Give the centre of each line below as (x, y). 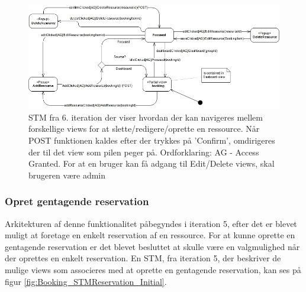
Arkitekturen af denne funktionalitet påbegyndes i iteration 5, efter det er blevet (151, 223)
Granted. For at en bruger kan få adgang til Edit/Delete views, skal (152, 163)
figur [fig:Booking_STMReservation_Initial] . (86, 281)
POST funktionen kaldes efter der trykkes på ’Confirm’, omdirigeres (152, 140)
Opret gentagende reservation (77, 201)
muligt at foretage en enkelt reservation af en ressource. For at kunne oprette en (150, 235)
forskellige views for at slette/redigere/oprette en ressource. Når (144, 129)
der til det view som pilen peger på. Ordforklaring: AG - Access (144, 152)
